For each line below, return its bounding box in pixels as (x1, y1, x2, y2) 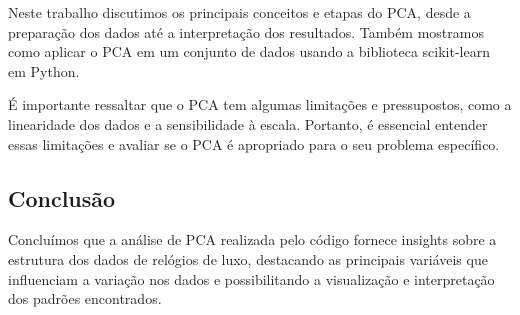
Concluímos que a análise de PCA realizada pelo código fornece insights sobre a (8, 229, 497, 250)
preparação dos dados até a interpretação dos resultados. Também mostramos (8, 21, 484, 42)
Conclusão (8, 182, 116, 213)
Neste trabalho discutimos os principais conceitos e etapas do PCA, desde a (8, 2, 471, 22)
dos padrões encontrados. (8, 288, 162, 309)
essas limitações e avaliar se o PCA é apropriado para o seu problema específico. (8, 133, 500, 154)
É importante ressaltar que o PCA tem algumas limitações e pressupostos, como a (8, 94, 512, 115)
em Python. (8, 60, 80, 81)
